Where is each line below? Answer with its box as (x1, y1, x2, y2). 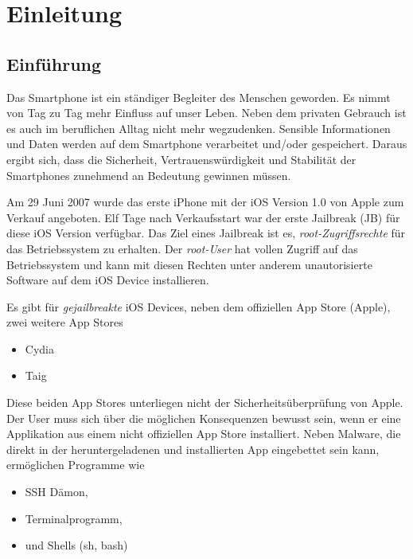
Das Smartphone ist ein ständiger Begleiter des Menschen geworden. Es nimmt (6, 88, 391, 105)
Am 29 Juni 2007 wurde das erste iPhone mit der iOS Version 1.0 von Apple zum (6, 193, 404, 210)
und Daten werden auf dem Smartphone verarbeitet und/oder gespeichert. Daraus (6, 135, 407, 152)
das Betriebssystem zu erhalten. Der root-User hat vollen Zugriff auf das (6, 240, 358, 256)
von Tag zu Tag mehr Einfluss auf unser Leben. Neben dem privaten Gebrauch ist (6, 104, 407, 121)
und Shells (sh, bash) (25, 537, 128, 553)
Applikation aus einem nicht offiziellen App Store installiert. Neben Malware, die (6, 425, 401, 442)
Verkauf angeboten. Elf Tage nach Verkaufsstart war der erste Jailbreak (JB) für (6, 209, 400, 225)
